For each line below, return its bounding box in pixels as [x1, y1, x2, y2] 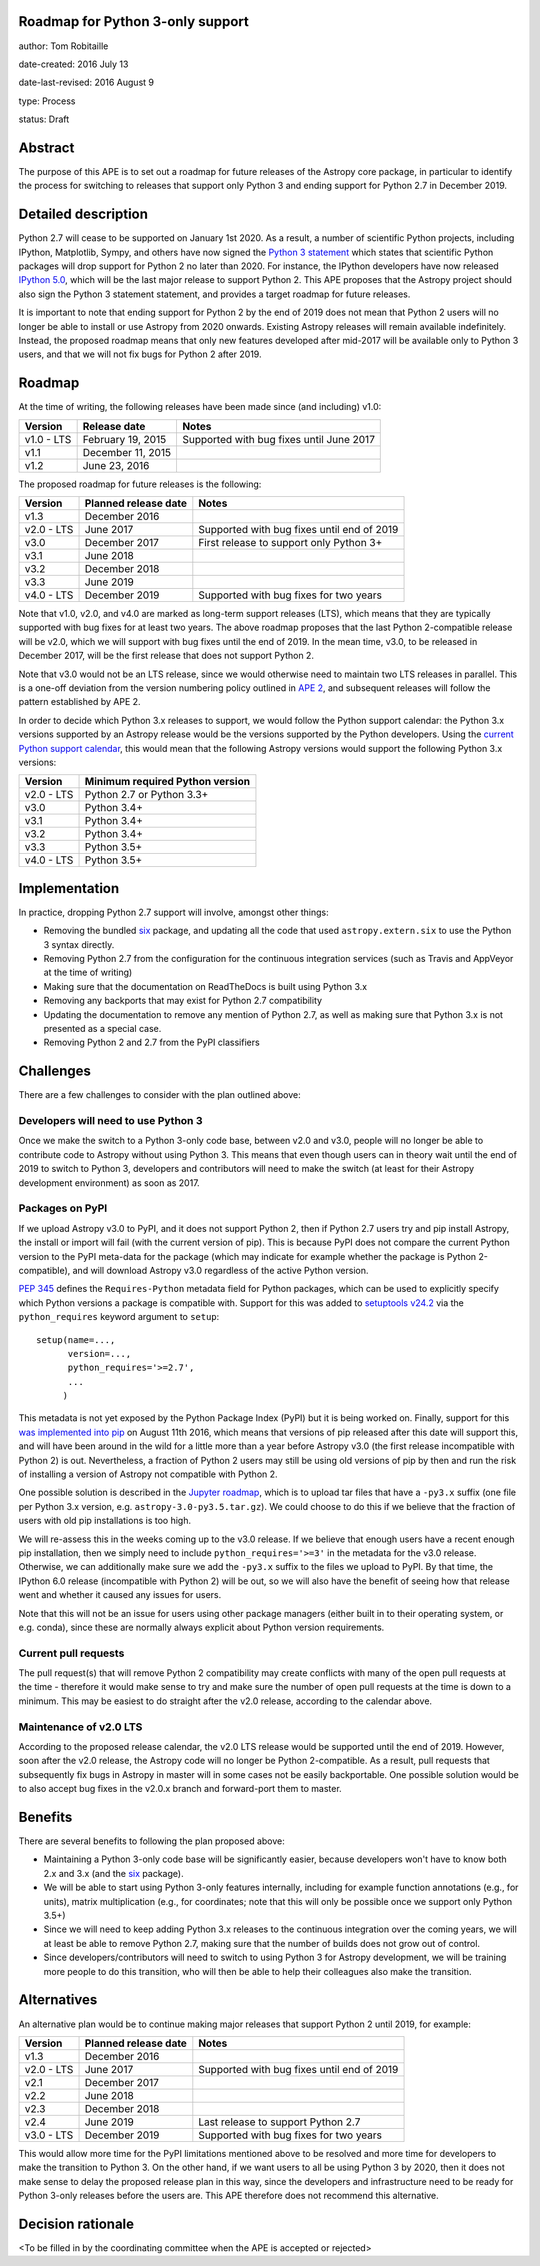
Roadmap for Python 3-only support [18, 13, 249, 30]
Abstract [18, 139, 75, 156]
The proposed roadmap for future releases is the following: [18, 478, 262, 490]
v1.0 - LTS [24, 432, 72, 446]
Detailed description [18, 206, 149, 223]
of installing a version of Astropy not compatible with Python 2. [18, 1468, 279, 1480]
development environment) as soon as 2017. [18, 1176, 200, 1189]
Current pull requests [18, 1646, 125, 1660]
